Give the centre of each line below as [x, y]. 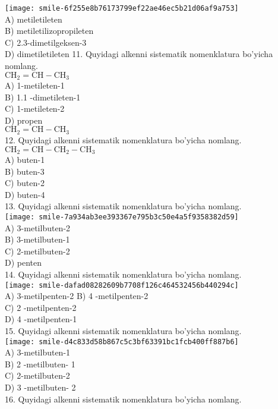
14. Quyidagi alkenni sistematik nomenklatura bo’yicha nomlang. [123, 274]
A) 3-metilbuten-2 [38, 227]
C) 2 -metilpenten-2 [41, 307]
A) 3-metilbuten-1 [38, 352]
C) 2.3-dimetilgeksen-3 [46, 42]
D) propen [24, 120]
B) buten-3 [25, 171]
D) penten [23, 262]
